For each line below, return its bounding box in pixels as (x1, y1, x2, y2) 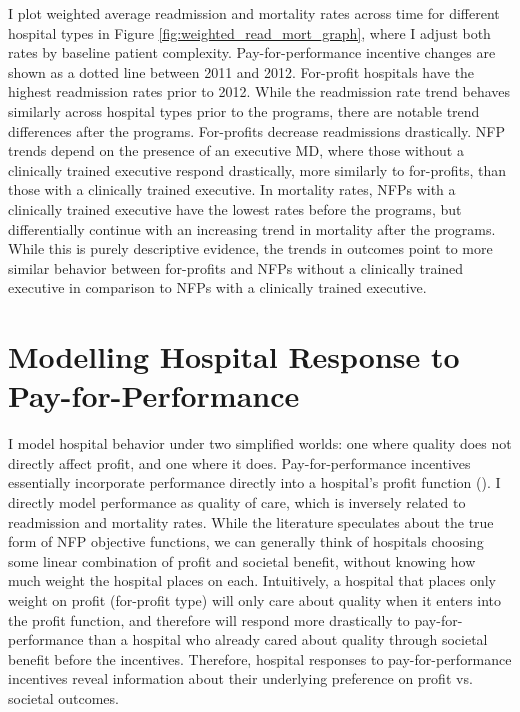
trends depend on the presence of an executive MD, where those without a (8, 140, 464, 161)
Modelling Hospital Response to (8, 336, 460, 377)
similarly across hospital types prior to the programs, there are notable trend (8, 100, 480, 121)
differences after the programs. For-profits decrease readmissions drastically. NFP (8, 120, 505, 141)
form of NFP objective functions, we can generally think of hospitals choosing (8, 531, 484, 552)
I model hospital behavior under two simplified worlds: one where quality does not (8, 433, 512, 454)
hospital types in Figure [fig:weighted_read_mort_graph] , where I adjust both (8, 22, 491, 43)
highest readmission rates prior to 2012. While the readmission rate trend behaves (8, 81, 511, 102)
